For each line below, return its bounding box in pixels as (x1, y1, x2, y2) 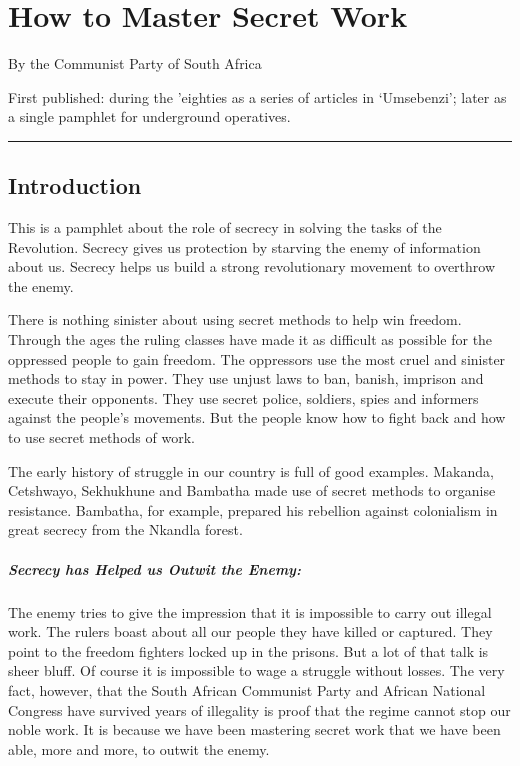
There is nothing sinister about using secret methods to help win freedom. (8, 309, 462, 330)
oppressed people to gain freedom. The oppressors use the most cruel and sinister (8, 348, 506, 369)
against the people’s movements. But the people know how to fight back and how (8, 407, 506, 428)
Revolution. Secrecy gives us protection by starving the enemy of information (8, 236, 481, 257)
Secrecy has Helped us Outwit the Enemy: (8, 558, 301, 579)
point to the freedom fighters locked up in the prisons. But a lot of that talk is (8, 640, 489, 661)
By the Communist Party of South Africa (8, 53, 262, 74)
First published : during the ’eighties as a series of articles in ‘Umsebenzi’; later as (8, 86, 507, 107)
